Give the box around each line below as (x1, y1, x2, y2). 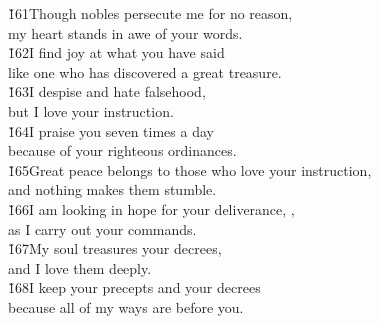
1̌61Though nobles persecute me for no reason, (8, 3, 293, 23)
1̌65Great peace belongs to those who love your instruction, (8, 159, 372, 180)
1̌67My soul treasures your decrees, (8, 238, 222, 259)
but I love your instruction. (8, 100, 174, 121)
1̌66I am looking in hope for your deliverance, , (8, 198, 295, 219)
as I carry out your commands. (8, 218, 197, 239)
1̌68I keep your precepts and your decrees (8, 277, 261, 298)
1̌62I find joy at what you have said (8, 42, 225, 63)
